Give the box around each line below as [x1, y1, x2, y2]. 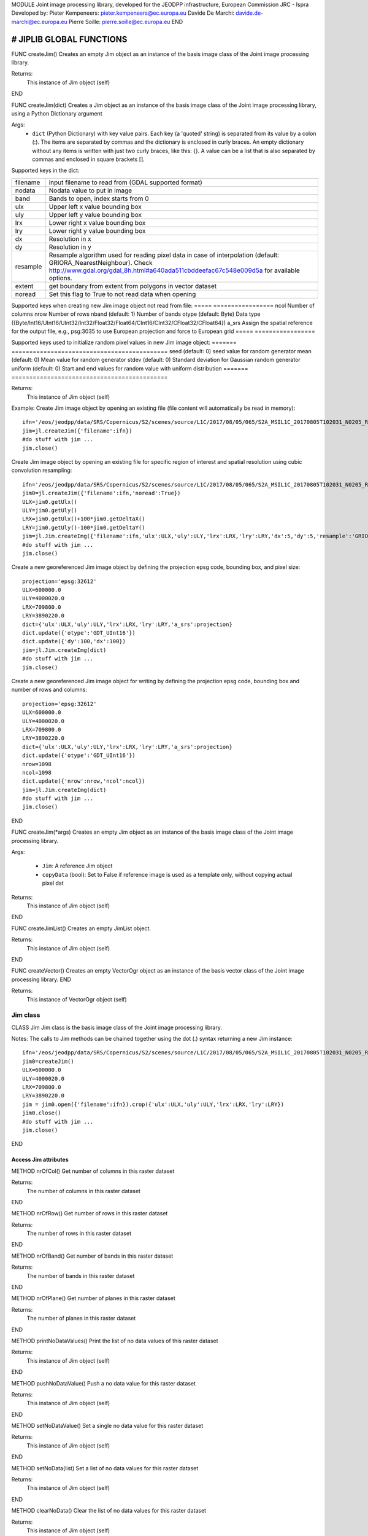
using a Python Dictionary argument [11, 110, 102, 117]
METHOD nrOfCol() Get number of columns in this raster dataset [11, 1167, 175, 1175]
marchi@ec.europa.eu [11, 18, 67, 25]
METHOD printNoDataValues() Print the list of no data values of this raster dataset [11, 1337, 218, 1344]
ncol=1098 [22, 769, 52, 776]
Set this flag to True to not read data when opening [48, 289, 196, 298]
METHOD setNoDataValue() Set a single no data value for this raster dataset [11, 1422, 204, 1430]
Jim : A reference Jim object [42, 862, 113, 869]
